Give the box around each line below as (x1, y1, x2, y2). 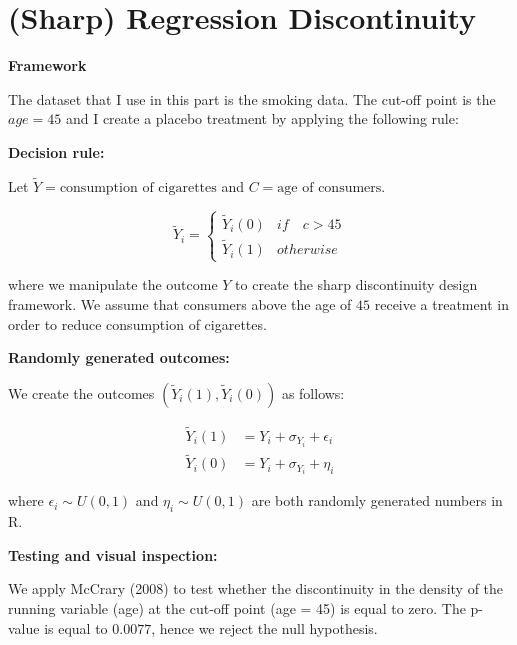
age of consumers (277, 180, 382, 195)
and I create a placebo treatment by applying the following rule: (65, 108, 459, 129)
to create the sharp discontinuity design (235, 274, 478, 295)
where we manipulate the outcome (8, 274, 218, 295)
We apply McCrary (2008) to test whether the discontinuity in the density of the (8, 578, 504, 599)
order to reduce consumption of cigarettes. (8, 313, 267, 334)
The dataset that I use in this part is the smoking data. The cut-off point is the (8, 88, 496, 109)
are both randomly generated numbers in (251, 490, 503, 511)
